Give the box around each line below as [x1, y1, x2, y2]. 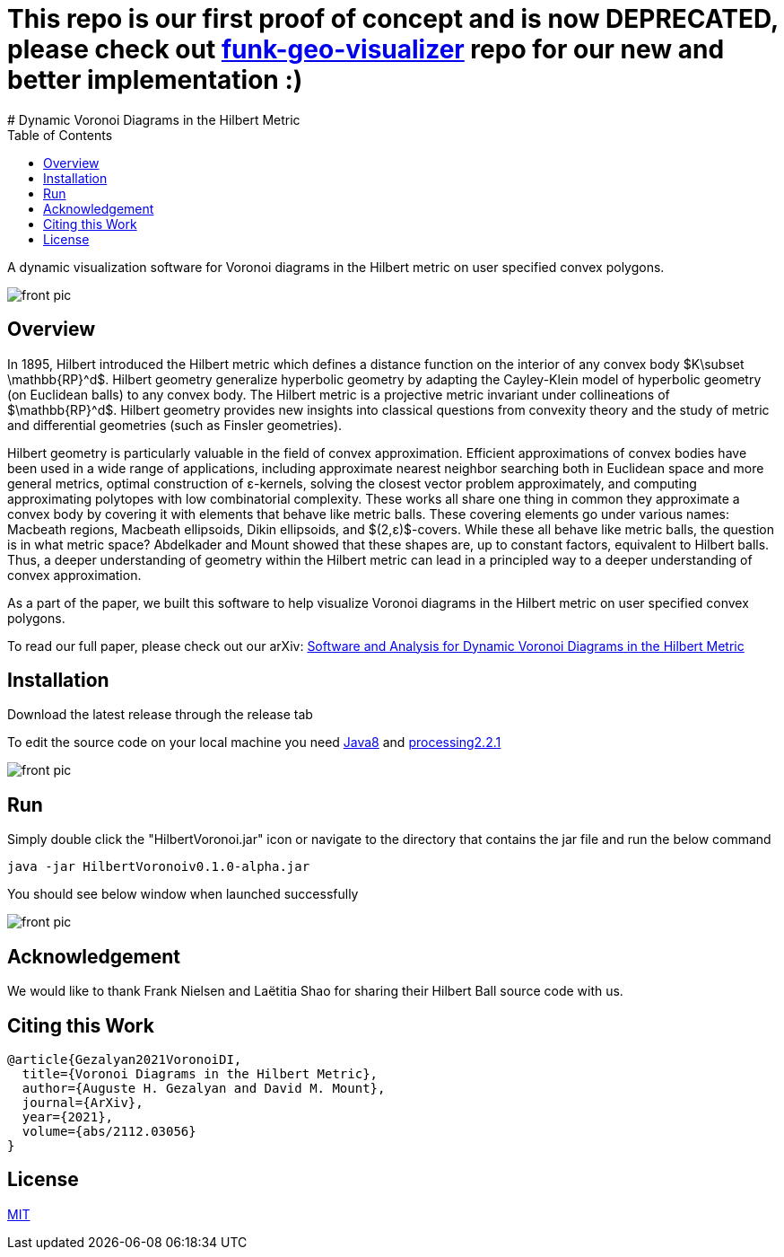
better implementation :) [7, 65, 303, 95]
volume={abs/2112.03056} [22, 1123, 196, 1138]
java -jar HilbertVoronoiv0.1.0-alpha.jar [7, 859, 310, 875]
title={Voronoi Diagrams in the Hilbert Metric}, [22, 1066, 379, 1081]
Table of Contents [7, 127, 113, 143]
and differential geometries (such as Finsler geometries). [7, 417, 343, 433]
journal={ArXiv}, [22, 1094, 144, 1110]
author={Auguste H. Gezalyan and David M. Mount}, [22, 1080, 386, 1095]
